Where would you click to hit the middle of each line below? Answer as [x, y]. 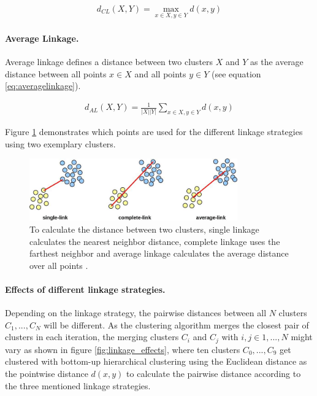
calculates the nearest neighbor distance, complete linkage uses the [155, 241]
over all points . [59, 265]
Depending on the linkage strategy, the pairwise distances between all [136, 313]
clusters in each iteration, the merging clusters [92, 337]
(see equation [236, 73]
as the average [277, 62]
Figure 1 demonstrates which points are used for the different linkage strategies [154, 132]
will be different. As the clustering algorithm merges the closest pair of [176, 324]
